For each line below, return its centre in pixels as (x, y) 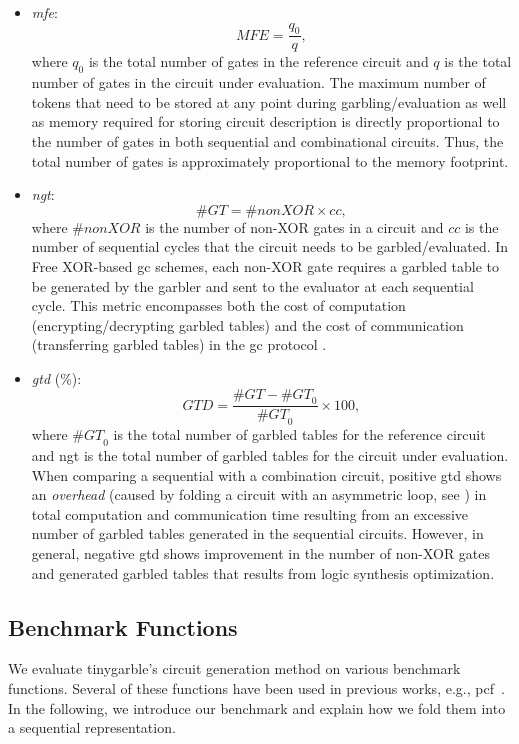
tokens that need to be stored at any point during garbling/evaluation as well (269, 101)
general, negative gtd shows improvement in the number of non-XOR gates (261, 552)
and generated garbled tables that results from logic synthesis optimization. (263, 572)
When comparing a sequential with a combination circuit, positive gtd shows (266, 474)
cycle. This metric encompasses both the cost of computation (218, 305)
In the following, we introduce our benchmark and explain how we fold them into (257, 707)
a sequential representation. (92, 727)
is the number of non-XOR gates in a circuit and (294, 226)
